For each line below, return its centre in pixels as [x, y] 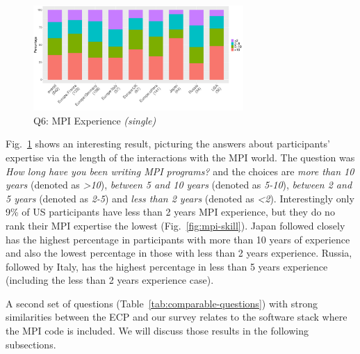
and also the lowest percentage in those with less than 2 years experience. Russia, [179, 253]
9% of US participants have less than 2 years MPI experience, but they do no [170, 212]
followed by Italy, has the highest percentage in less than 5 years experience [167, 266]
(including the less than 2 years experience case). [110, 280]
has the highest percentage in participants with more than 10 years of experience [178, 239]
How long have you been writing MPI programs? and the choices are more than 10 [180, 171]
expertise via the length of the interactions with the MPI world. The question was [180, 157]
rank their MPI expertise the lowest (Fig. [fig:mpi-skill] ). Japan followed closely [175, 225]
